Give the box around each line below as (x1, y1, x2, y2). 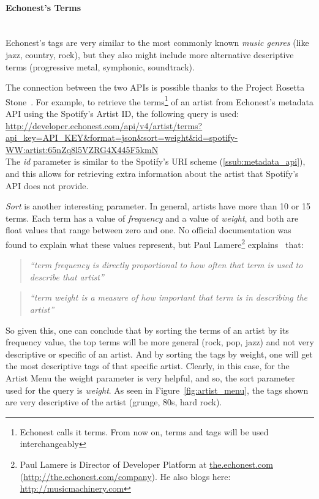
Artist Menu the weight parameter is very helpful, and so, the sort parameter (6, 371, 296, 384)
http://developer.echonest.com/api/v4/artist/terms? (6, 119, 203, 132)
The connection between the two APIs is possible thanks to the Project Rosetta (6, 81, 305, 94)
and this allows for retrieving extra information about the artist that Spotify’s (6, 167, 299, 179)
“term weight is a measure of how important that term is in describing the (29, 291, 308, 304)
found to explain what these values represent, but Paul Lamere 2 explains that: (6, 236, 304, 250)
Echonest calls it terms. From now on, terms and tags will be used (20, 425, 269, 438)
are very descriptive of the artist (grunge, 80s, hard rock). (6, 396, 222, 408)
